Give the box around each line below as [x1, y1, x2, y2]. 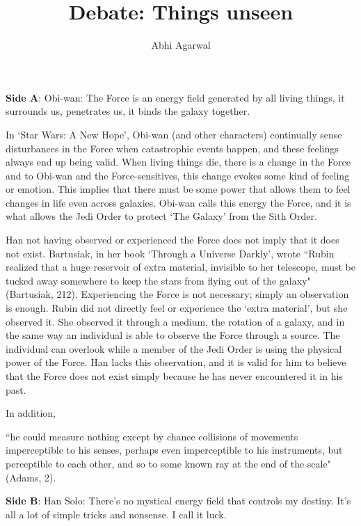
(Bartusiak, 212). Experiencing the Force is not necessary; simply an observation [6, 287, 349, 301]
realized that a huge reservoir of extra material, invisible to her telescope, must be [6, 260, 355, 274]
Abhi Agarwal [151, 38, 211, 52]
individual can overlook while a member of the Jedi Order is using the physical [6, 341, 342, 356]
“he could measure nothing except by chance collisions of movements [6, 429, 298, 443]
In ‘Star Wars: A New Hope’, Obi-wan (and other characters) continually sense [6, 127, 342, 141]
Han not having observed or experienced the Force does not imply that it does [6, 232, 339, 247]
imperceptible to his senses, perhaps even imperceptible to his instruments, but [6, 443, 343, 457]
